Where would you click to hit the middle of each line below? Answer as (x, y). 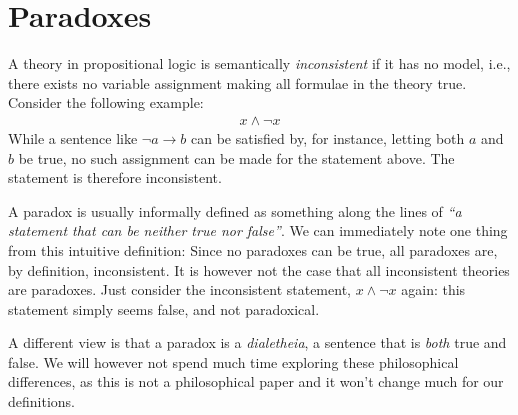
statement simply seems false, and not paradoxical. (164, 308)
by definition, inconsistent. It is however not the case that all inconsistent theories (259, 269)
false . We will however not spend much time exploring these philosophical (233, 361)
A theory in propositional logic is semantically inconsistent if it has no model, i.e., (259, 63)
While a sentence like (73, 137)
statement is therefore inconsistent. (115, 177)
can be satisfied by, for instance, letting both (327, 137)
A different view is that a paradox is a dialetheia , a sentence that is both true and (257, 342)
